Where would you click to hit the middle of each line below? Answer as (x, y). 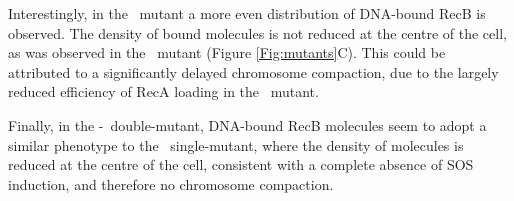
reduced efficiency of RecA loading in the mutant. (163, 91)
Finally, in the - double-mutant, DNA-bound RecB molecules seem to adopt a (247, 124)
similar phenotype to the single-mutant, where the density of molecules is (236, 144)
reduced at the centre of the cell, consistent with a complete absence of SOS (241, 164)
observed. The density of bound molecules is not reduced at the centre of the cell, (257, 32)
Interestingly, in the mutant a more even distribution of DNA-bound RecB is (247, 13)
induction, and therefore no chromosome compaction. (171, 183)
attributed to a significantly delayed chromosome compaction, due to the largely (253, 71)
